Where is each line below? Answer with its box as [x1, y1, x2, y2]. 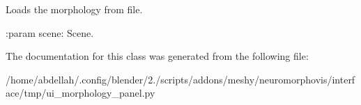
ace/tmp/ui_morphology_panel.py [6, 86, 155, 100]
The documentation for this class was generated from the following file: [6, 49, 309, 63]
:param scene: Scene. [6, 25, 94, 40]
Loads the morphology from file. [6, 2, 143, 16]
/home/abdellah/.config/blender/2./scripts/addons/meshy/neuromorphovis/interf [6, 72, 355, 86]
